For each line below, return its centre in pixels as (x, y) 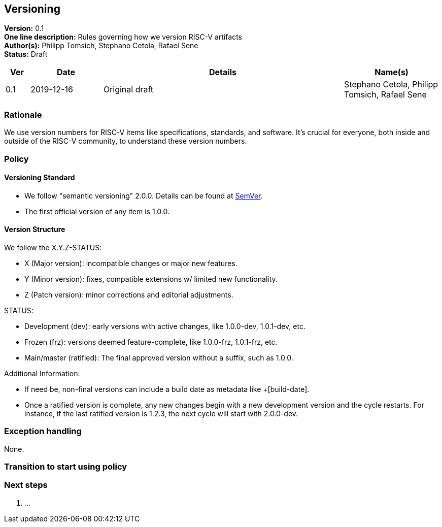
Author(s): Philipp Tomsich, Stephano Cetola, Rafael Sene (101, 46)
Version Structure (35, 229)
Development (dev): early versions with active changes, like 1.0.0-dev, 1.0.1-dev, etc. (165, 326)
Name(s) (392, 72)
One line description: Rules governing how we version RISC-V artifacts (123, 37)
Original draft (128, 90)
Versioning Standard (40, 178)
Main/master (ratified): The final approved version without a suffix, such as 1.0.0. (159, 357)
